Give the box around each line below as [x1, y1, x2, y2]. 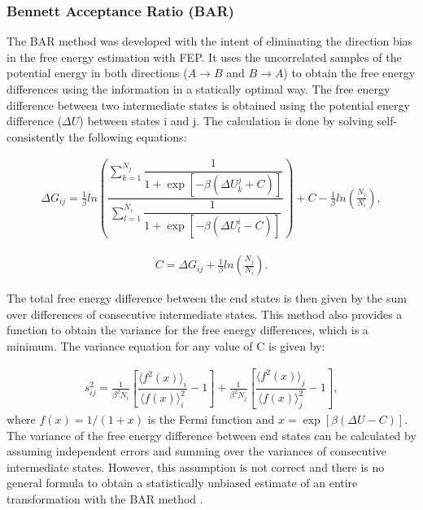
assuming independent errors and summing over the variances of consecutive [7, 442, 386, 460]
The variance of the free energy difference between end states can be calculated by [7, 426, 416, 443]
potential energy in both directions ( [7, 64, 188, 81]
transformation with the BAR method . [7, 490, 203, 508]
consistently [7, 128, 65, 145]
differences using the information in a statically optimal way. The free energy [7, 81, 390, 97]
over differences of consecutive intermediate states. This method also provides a [7, 305, 403, 322]
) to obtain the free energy [283, 64, 416, 81]
